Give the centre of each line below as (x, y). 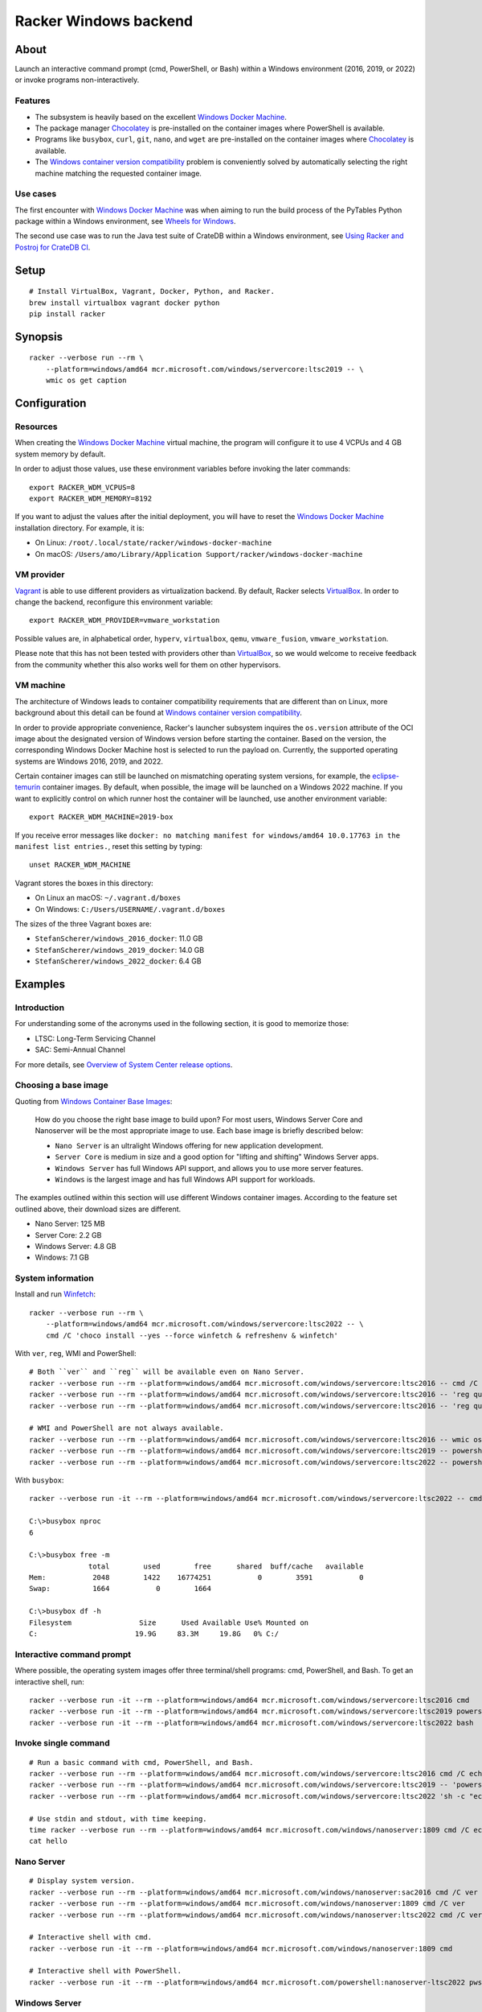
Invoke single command (62, 1743)
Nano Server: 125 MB (70, 1224)
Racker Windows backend (104, 21)
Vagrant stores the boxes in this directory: (84, 883)
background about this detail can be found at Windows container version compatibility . (159, 713)
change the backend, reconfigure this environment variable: (114, 602)
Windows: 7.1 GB (62, 1257)
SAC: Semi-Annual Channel (80, 1049)
